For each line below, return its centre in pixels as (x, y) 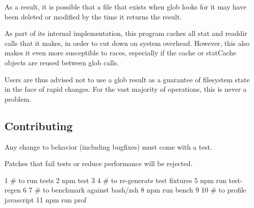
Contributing (39, 125)
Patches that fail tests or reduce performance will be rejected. (99, 163)
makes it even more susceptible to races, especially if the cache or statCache (121, 53)
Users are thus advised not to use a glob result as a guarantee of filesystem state (127, 79)
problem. (18, 99)
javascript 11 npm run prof (46, 199)
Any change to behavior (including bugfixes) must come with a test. (108, 146)
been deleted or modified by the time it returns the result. (93, 16)
